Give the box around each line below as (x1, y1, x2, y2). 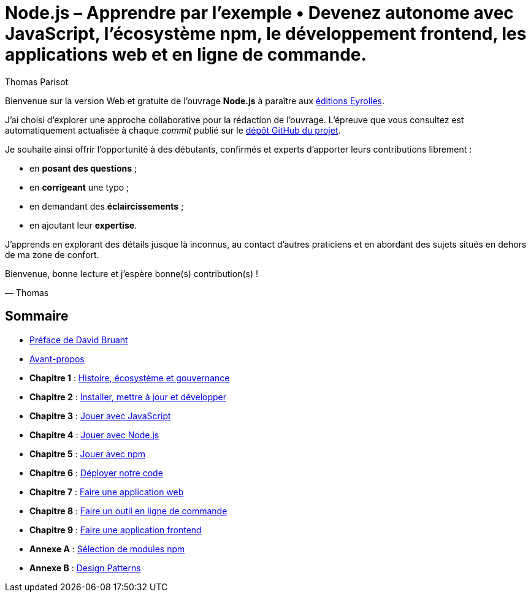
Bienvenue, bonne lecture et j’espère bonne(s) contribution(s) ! (5, 268, 258, 279)
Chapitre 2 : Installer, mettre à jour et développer (29, 391, 226, 402)
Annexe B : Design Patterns (29, 562, 141, 573)
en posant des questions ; (29, 162, 137, 173)
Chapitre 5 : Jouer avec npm (29, 448, 146, 459)
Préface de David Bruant (29, 334, 128, 345)
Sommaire (5, 308, 69, 324)
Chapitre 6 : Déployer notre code (29, 467, 163, 478)
